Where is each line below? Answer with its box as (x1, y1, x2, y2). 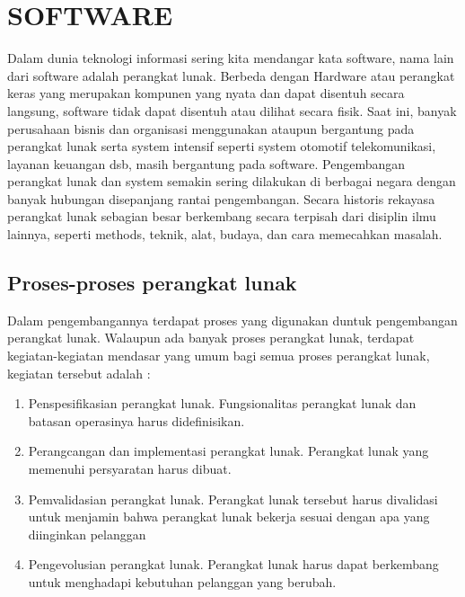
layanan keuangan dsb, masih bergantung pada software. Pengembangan (7, 154, 406, 173)
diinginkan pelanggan (28, 524, 146, 543)
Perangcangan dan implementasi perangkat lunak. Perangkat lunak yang (28, 441, 429, 460)
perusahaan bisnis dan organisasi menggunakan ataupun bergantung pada (7, 119, 415, 138)
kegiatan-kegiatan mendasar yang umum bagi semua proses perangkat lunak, (7, 346, 430, 365)
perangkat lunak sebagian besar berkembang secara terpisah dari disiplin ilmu (7, 207, 436, 226)
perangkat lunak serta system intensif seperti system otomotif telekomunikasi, (7, 137, 436, 156)
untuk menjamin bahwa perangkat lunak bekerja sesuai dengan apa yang (28, 507, 430, 526)
